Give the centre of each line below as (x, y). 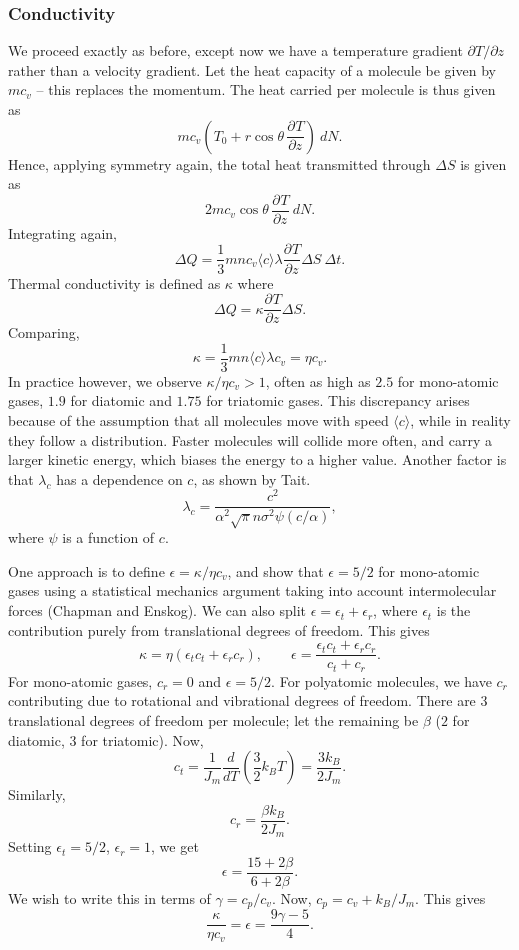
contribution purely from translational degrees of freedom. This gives (219, 629)
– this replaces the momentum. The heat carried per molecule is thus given (266, 89)
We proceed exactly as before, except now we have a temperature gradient (235, 50)
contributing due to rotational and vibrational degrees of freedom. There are (242, 700)
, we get (175, 846)
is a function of (108, 537)
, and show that (275, 570)
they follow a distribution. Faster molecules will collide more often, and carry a (250, 439)
